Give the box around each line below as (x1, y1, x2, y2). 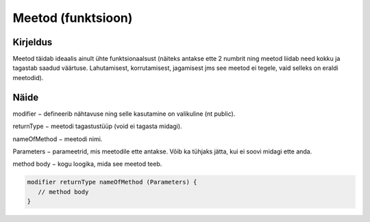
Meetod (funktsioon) (12, 10, 133, 25)
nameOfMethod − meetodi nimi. (12, 134, 103, 143)
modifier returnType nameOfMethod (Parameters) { (27, 178, 197, 186)
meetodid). (12, 73, 44, 82)
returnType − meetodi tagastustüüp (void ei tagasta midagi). (12, 122, 182, 130)
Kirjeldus (12, 36, 53, 48)
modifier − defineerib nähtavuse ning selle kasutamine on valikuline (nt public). (12, 110, 236, 118)
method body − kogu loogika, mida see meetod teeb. (12, 160, 162, 168)
